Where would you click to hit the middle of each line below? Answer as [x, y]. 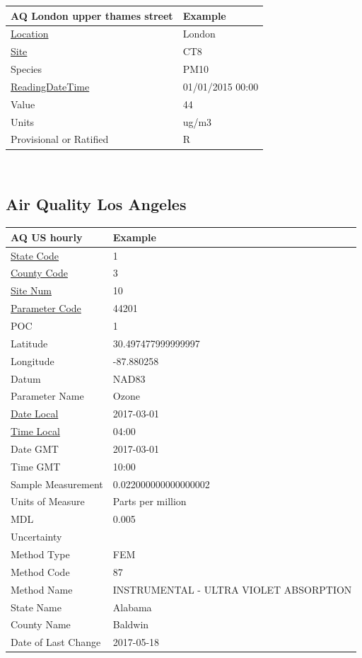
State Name [36, 607]
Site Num [31, 290]
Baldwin [131, 624]
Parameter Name [47, 396]
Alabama [132, 607]
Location [30, 34]
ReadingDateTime [50, 86]
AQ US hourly [47, 237]
